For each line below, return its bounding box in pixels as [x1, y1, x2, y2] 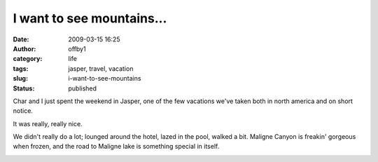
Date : [13, 35, 29, 43]
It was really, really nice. [13, 119, 83, 128]
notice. [13, 107, 33, 115]
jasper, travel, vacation [68, 64, 134, 73]
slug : [13, 74, 28, 83]
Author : [13, 44, 36, 53]
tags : [13, 64, 29, 73]
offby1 [68, 44, 87, 53]
